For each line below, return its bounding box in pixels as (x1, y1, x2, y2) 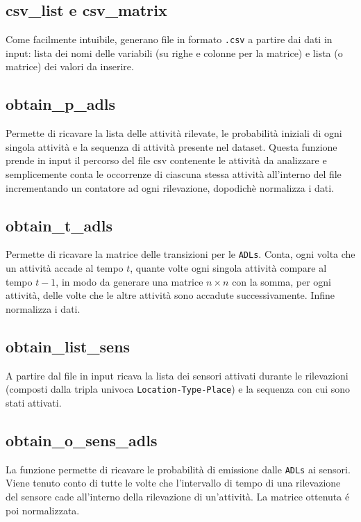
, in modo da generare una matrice (56, 274, 203, 288)
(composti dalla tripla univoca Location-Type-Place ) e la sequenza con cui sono (6, 382, 351, 396)
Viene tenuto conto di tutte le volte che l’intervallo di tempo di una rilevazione (6, 475, 341, 490)
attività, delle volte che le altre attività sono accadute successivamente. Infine (6, 288, 335, 302)
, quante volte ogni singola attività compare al (130, 261, 327, 275)
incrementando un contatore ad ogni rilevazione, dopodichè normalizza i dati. (6, 180, 335, 195)
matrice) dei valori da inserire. (6, 59, 134, 74)
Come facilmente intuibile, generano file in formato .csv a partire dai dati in (6, 32, 333, 47)
